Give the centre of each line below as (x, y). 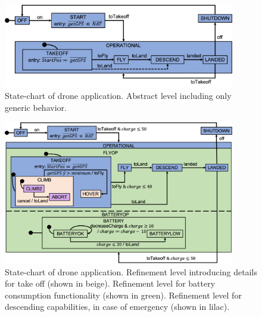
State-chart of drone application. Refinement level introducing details (131, 271)
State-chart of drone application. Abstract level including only (118, 96)
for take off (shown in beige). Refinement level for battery (110, 283)
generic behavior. (36, 107)
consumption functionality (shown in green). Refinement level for (123, 295)
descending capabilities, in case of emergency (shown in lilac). (117, 307)
